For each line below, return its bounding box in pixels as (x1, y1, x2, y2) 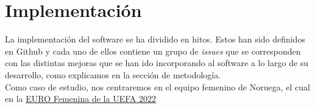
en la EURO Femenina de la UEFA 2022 (5, 92, 156, 105)
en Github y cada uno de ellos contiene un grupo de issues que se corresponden (5, 44, 301, 57)
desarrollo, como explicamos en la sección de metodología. (5, 68, 221, 81)
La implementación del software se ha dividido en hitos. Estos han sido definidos (5, 33, 305, 46)
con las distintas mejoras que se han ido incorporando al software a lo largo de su (5, 56, 309, 69)
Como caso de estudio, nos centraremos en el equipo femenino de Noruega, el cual (5, 80, 310, 93)
